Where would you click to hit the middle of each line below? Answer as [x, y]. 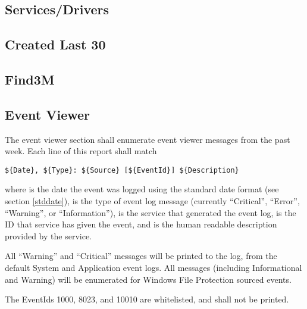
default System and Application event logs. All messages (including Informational [153, 267]
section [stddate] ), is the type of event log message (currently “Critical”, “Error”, [152, 200]
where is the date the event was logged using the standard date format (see [142, 189]
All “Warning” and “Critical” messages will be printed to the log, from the [141, 256]
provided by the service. [48, 235]
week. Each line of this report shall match [81, 151]
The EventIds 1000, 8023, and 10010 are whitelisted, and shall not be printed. [147, 299]
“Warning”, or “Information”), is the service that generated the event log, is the [151, 212]
